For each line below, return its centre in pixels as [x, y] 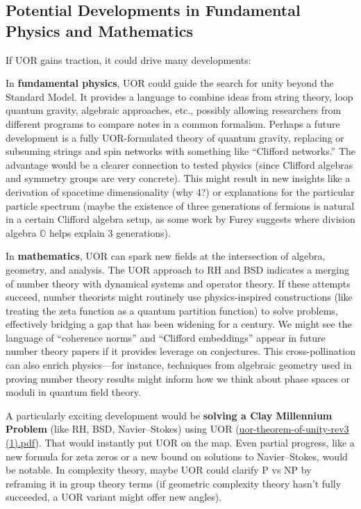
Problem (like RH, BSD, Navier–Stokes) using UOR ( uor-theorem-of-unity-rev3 [177, 429]
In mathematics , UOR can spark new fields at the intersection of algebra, [166, 256]
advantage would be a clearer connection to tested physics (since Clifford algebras [179, 164]
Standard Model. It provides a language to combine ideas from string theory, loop [179, 96]
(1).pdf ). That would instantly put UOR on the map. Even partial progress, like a [180, 443]
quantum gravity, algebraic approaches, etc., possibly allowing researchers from [174, 110]
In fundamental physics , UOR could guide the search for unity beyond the [170, 83]
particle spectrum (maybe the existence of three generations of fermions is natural [180, 205]
